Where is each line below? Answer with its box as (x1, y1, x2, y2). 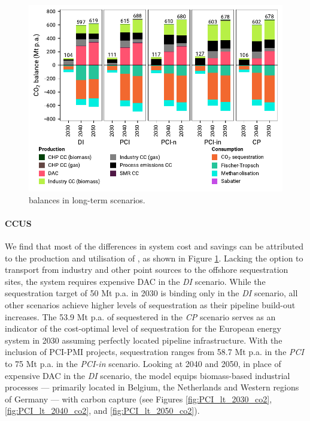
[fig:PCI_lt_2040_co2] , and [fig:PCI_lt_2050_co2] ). (5, 404, 200, 417)
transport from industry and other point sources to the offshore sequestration (5, 263, 288, 276)
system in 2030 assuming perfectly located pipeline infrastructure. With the (5, 333, 282, 346)
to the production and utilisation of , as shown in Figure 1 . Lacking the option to (5, 251, 303, 264)
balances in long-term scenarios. (29, 193, 145, 206)
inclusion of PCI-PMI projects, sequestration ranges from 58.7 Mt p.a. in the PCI (5, 345, 304, 358)
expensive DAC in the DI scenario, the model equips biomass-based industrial (5, 369, 290, 381)
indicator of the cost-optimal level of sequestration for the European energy (5, 322, 281, 335)
